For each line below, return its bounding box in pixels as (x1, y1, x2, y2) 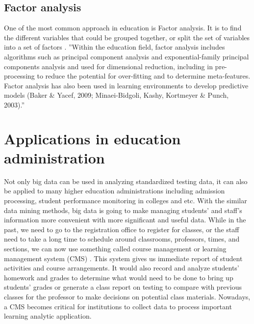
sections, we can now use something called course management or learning (4, 243, 227, 254)
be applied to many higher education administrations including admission (4, 186, 225, 196)
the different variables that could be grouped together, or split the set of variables (4, 32, 250, 42)
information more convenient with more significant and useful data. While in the (4, 215, 246, 225)
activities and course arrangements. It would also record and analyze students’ (4, 263, 239, 273)
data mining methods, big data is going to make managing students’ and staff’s (4, 205, 242, 215)
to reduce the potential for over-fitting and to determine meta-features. (37, 71, 251, 81)
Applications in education (4, 128, 181, 148)
